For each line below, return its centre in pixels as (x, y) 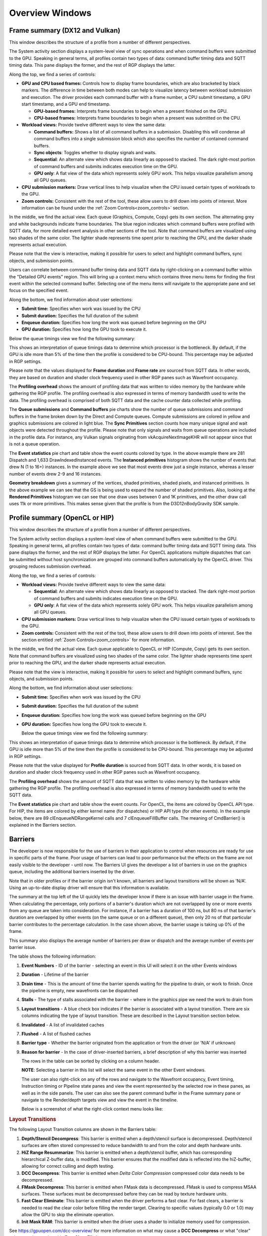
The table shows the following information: (53, 956)
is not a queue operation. (35, 444)
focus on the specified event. (39, 290)
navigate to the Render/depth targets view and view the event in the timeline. (100, 1100)
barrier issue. (23, 947)
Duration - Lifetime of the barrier (55, 974)
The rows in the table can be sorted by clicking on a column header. (91, 1061)
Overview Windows (50, 13)
